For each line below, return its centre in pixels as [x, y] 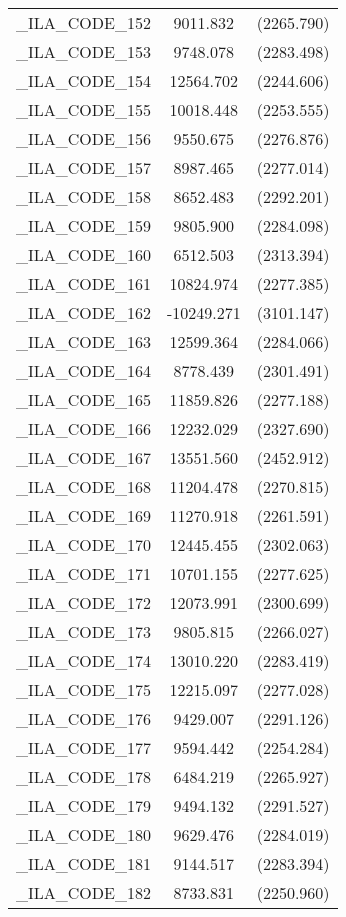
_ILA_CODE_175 [83, 689]
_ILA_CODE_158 [83, 196]
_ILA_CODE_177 [83, 747]
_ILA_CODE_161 [83, 283]
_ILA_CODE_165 [83, 399]
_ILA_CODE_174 [83, 660]
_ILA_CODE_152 [83, 22]
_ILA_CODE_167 [83, 457]
